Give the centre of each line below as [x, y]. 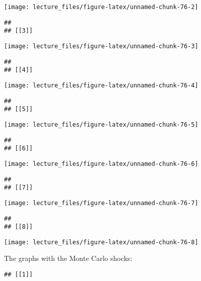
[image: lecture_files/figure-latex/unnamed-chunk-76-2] [101, 7]
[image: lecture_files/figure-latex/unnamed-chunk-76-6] [101, 164]
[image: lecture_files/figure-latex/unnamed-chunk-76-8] [101, 242]
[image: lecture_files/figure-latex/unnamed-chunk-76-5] [101, 124]
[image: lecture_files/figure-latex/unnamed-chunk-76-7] [101, 203]
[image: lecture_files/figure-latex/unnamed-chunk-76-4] [101, 85]
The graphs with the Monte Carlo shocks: [68, 258]
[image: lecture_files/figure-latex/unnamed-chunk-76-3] [101, 46]
